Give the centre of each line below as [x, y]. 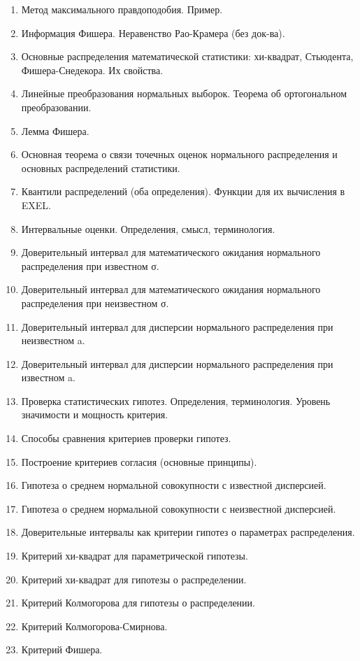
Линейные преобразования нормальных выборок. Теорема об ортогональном [184, 93]
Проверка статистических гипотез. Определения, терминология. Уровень [176, 400]
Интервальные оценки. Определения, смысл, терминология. [148, 228]
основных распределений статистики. [101, 168]
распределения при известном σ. [90, 265]
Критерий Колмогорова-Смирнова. [94, 626]
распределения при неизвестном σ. [95, 303]
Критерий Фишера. [62, 649]
